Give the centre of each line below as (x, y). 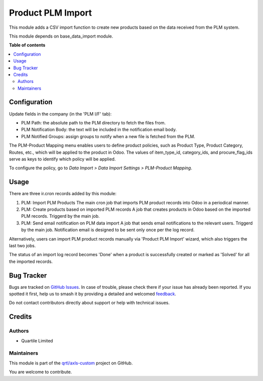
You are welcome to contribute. (40, 372)
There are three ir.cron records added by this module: (63, 194)
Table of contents (27, 45)
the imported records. (31, 261)
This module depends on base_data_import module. (61, 36)
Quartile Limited (37, 341)
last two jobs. (22, 245)
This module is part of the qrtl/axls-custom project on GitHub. (71, 363)
